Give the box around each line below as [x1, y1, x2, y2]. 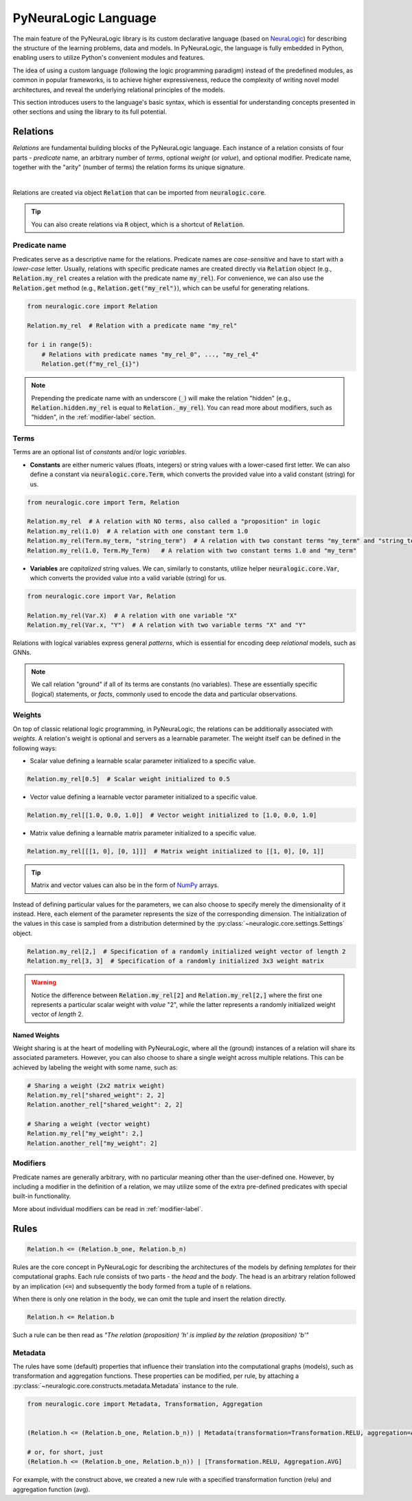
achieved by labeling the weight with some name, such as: [12, 1063, 178, 1072]
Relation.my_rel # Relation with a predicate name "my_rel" [27, 321, 238, 330]
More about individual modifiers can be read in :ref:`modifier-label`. [12, 1204, 203, 1213]
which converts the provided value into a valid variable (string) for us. [30, 573, 227, 582]
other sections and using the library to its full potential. [12, 107, 168, 116]
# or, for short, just [27, 1448, 104, 1456]
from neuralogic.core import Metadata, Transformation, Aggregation [27, 1400, 263, 1407]
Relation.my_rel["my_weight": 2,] [27, 1129, 144, 1138]
